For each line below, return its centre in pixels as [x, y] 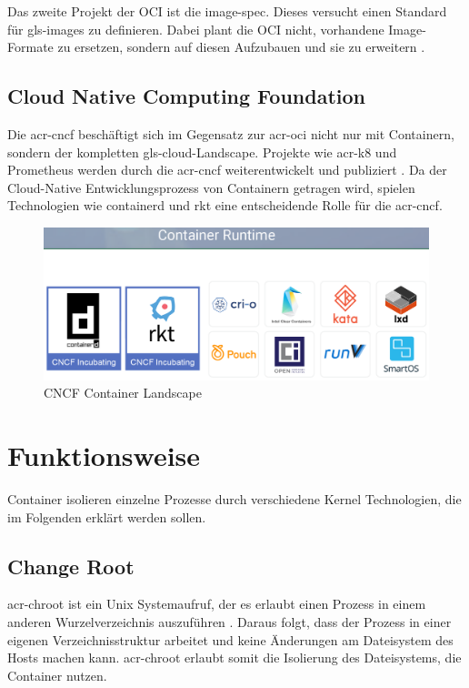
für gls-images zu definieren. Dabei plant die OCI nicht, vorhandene [196, 29]
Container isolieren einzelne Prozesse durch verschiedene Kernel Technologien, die [234, 498]
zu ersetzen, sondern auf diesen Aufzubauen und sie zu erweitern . [241, 47]
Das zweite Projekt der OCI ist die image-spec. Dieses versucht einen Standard [227, 11]
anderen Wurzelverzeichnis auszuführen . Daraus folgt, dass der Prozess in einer [230, 621]
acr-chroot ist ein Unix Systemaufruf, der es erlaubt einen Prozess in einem [217, 604]
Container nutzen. [57, 675]
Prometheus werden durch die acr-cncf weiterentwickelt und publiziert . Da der [227, 170]
